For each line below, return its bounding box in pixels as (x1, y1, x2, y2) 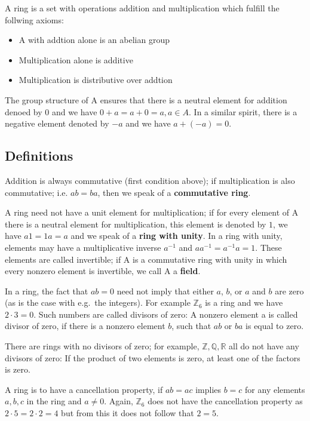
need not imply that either (116, 284, 214, 297)
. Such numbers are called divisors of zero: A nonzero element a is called (33, 308, 298, 320)
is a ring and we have (205, 296, 283, 309)
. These (255, 241, 282, 253)
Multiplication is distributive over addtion (19, 73, 173, 86)
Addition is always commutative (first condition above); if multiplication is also (5, 174, 295, 186)
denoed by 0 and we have (5, 105, 97, 118)
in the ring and (26, 395, 82, 407)
